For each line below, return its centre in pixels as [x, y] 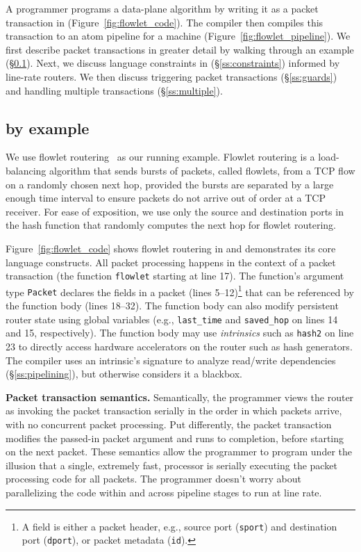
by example [48, 128]
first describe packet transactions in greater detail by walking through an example [180, 49]
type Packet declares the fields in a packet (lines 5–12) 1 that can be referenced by [180, 291]
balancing [26, 170]
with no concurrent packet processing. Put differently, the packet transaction [169, 424]
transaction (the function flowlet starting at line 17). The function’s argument [175, 276]
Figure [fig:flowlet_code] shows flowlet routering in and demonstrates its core [171, 248]
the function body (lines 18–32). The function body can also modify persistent [172, 306]
